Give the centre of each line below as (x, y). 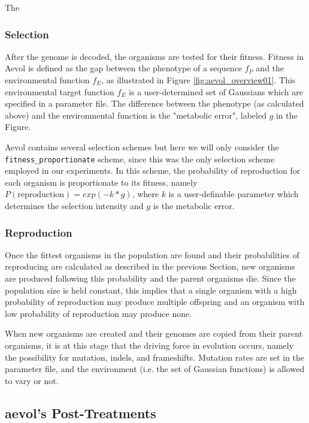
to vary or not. (32, 380)
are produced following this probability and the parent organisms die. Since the (150, 278)
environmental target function (60, 91)
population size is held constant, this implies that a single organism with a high (151, 290)
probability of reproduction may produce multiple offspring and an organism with (155, 302)
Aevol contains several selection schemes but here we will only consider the (142, 146)
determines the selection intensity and (74, 206)
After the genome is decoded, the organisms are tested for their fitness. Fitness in (154, 56)
